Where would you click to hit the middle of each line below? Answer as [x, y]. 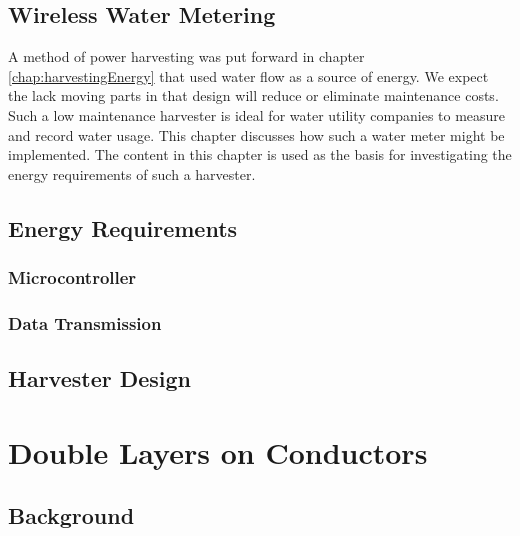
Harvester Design [100, 378]
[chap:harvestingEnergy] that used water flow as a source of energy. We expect [248, 75]
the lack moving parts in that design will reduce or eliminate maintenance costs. [253, 95]
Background [71, 515]
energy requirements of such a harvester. [132, 173]
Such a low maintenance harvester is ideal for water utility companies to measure [257, 114]
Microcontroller [72, 277]
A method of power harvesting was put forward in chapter [186, 56]
